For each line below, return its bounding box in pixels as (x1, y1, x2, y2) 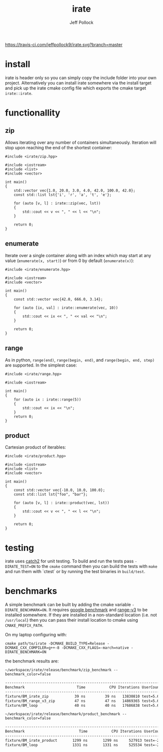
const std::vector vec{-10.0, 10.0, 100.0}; (14, 488, 105, 493)
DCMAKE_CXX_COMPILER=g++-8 (5, 646, 60, 650)
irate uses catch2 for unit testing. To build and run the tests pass (5, 558, 134, 564)
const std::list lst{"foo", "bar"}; (14, 492, 88, 497)
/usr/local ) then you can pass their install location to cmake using (5, 617, 138, 623)
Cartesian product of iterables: (5, 444, 66, 450)
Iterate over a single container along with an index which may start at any (5, 252, 151, 258)
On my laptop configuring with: (5, 632, 67, 638)
